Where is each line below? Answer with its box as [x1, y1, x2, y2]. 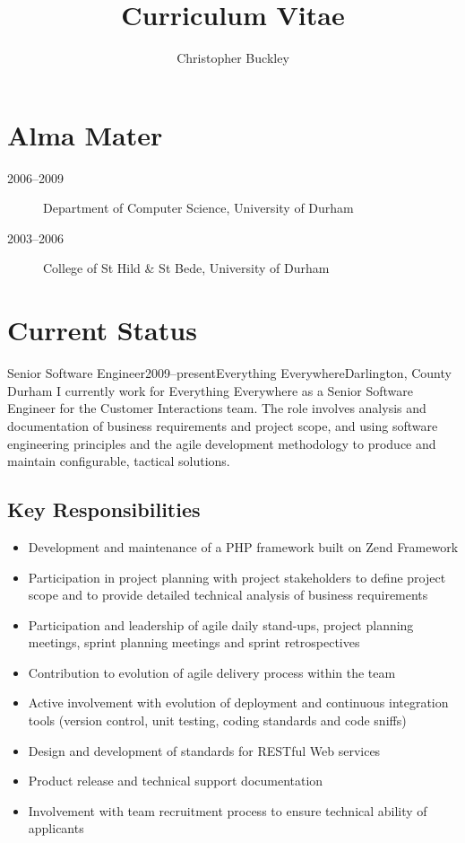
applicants [28, 819, 84, 838]
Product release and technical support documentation [28, 771, 323, 790]
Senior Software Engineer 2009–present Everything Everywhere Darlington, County [7, 364, 452, 382]
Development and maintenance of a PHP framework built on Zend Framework [28, 537, 459, 556]
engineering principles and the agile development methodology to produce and [7, 434, 436, 452]
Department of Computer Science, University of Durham [43, 198, 354, 217]
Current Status [7, 312, 197, 348]
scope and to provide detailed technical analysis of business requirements [28, 585, 428, 604]
